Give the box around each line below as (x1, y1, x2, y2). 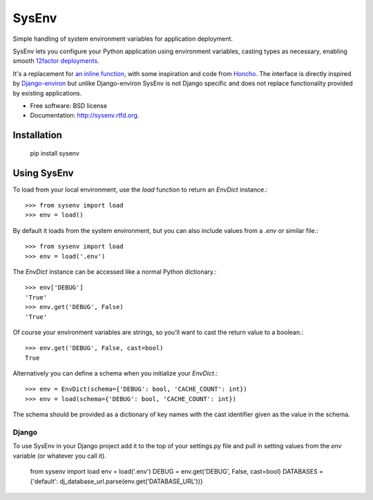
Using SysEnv (12, 167, 74, 179)
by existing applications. (12, 89, 82, 97)
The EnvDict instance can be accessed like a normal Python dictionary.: (12, 267, 217, 276)
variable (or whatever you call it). (12, 452, 106, 460)
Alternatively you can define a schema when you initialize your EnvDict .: (12, 369, 218, 378)
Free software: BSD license (30, 101, 107, 110)
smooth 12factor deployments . (12, 57, 99, 65)
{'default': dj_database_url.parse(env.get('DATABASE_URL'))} (30, 477, 203, 485)
